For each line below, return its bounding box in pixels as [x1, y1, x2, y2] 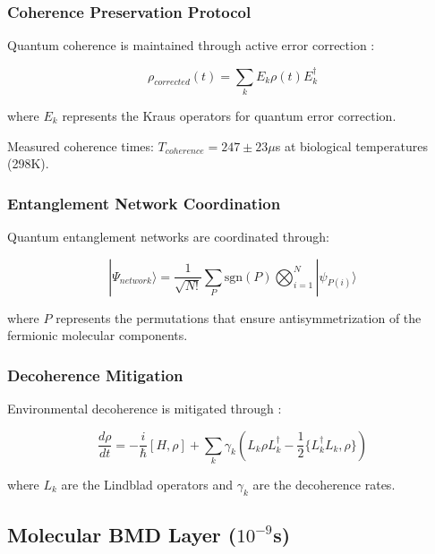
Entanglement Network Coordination [7, 192, 281, 214]
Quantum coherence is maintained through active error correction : [7, 36, 375, 55]
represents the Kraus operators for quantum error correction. [62, 106, 397, 124]
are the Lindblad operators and [61, 474, 233, 493]
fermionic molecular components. [7, 326, 188, 345]
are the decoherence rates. [252, 474, 396, 493]
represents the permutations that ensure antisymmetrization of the [55, 308, 422, 327]
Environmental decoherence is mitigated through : [7, 398, 282, 417]
